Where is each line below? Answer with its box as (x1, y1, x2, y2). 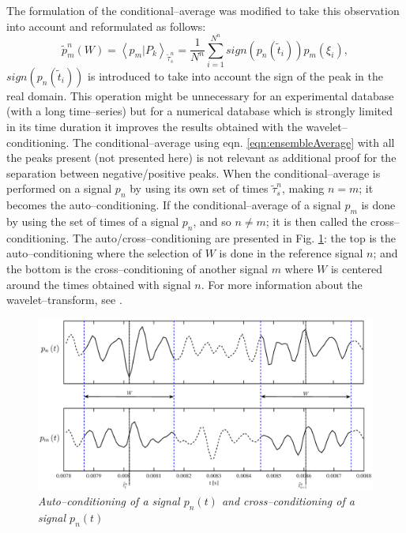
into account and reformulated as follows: (6, 17, 206, 34)
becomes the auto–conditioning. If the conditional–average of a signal (6, 197, 341, 213)
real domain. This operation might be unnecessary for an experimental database (6, 87, 394, 103)
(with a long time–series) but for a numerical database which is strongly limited (6, 103, 393, 119)
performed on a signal (6, 180, 112, 197)
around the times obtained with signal (6, 276, 191, 292)
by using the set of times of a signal (6, 213, 179, 230)
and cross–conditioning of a (221, 493, 355, 509)
